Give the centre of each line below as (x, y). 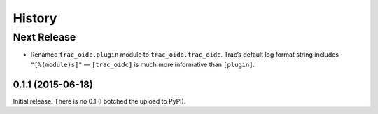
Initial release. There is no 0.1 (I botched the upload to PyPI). (99, 101)
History (35, 18)
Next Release (44, 37)
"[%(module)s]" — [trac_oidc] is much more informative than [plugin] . (143, 64)
